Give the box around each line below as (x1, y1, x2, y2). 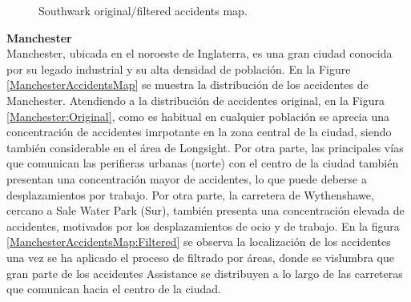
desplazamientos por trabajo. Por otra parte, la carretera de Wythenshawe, (6, 186, 374, 203)
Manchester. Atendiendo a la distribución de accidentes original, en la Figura (6, 91, 385, 108)
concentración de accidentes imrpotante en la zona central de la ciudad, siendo (6, 123, 392, 140)
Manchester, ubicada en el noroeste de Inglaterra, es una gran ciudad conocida (6, 45, 393, 62)
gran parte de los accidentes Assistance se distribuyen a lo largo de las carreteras (6, 264, 403, 281)
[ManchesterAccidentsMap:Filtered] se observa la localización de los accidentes (6, 233, 391, 250)
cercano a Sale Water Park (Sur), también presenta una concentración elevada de (6, 202, 405, 219)
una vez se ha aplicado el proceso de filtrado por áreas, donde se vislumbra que (6, 248, 394, 265)
